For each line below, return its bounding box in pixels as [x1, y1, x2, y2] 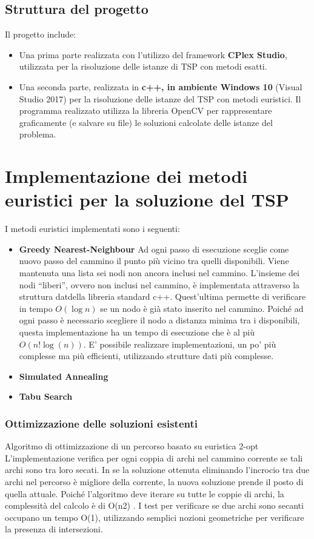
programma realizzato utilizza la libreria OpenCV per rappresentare [19, 104, 272, 117]
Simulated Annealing [19, 369, 109, 382]
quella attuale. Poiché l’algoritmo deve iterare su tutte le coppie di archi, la [5, 487, 284, 500]
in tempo [19, 302, 53, 314]
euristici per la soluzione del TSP [5, 187, 289, 212]
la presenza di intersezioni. [5, 523, 103, 535]
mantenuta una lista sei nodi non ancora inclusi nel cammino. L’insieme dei [19, 266, 299, 279]
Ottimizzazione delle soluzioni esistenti [5, 415, 198, 431]
